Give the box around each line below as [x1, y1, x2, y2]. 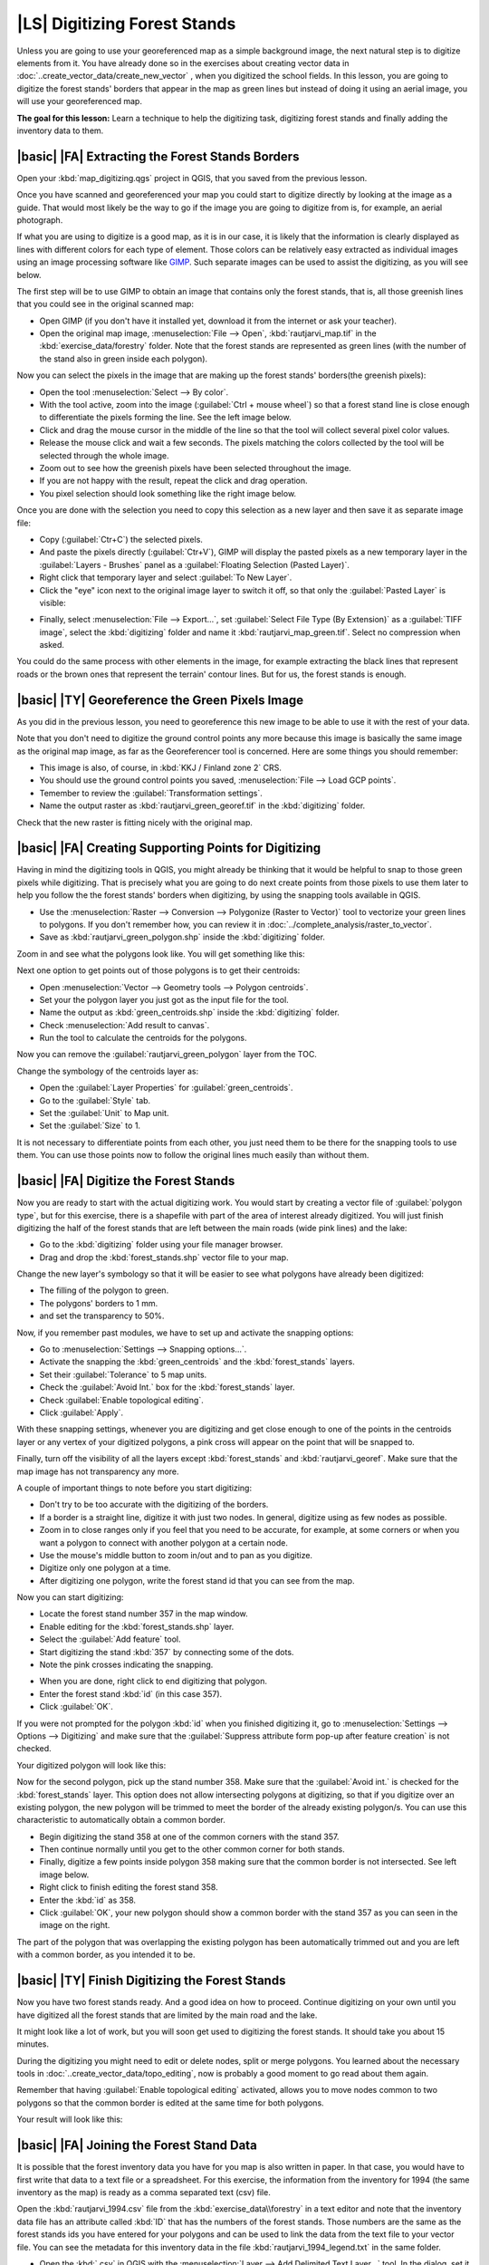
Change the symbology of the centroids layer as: [16, 1065, 199, 1076]
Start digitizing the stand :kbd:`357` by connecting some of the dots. [39, 1646, 294, 1657]
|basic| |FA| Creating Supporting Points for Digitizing [16, 841, 321, 856]
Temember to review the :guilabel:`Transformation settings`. [39, 787, 263, 798]
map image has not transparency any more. [16, 1466, 180, 1477]
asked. [39, 640, 65, 651]
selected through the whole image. [39, 449, 169, 461]
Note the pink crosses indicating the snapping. [39, 1659, 214, 1671]
